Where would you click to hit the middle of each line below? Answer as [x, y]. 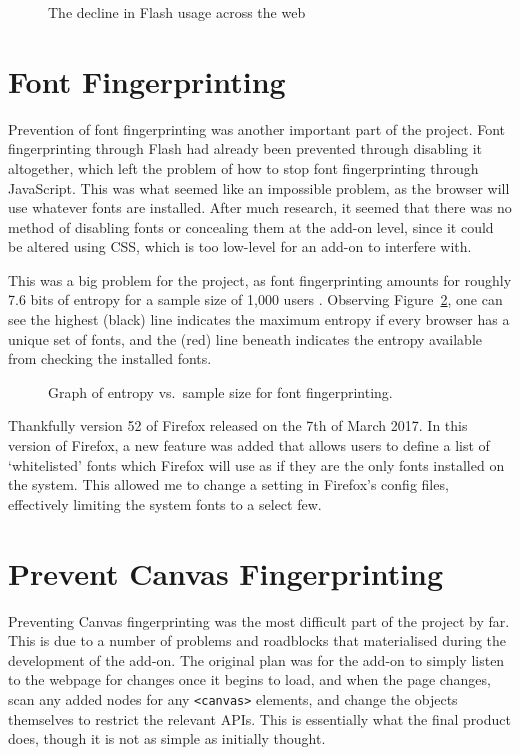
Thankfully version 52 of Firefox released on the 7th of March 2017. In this [238, 425]
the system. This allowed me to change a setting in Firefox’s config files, [228, 484]
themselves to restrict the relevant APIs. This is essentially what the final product [259, 718]
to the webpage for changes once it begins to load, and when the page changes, [249, 679]
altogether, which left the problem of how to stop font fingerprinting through [243, 167]
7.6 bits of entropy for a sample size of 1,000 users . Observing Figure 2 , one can [255, 299]
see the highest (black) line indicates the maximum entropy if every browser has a [259, 319]
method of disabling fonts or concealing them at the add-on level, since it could [251, 226]
